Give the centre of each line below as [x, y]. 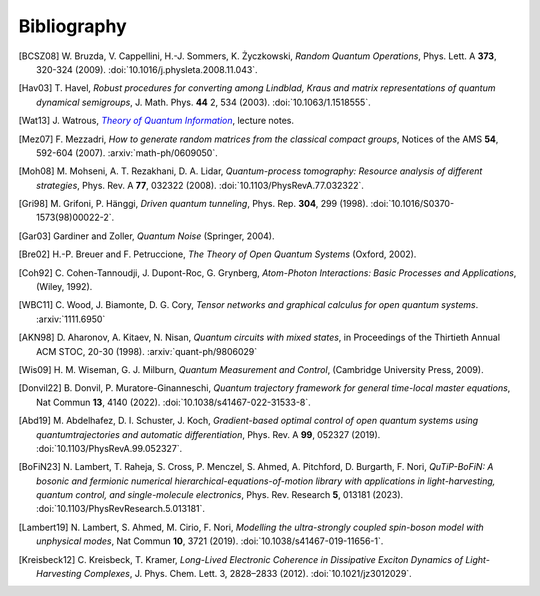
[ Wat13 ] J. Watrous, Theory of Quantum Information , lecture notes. [156, 121]
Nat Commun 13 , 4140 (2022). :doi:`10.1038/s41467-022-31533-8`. [174, 402]
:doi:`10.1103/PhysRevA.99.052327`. [109, 448]
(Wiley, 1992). [64, 287]
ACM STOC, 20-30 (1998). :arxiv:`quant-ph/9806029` [147, 351]
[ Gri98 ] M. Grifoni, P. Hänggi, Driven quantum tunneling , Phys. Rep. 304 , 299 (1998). [193, 204]
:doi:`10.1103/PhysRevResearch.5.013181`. [120, 509]
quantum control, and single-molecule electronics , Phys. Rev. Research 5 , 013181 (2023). [220, 495]
